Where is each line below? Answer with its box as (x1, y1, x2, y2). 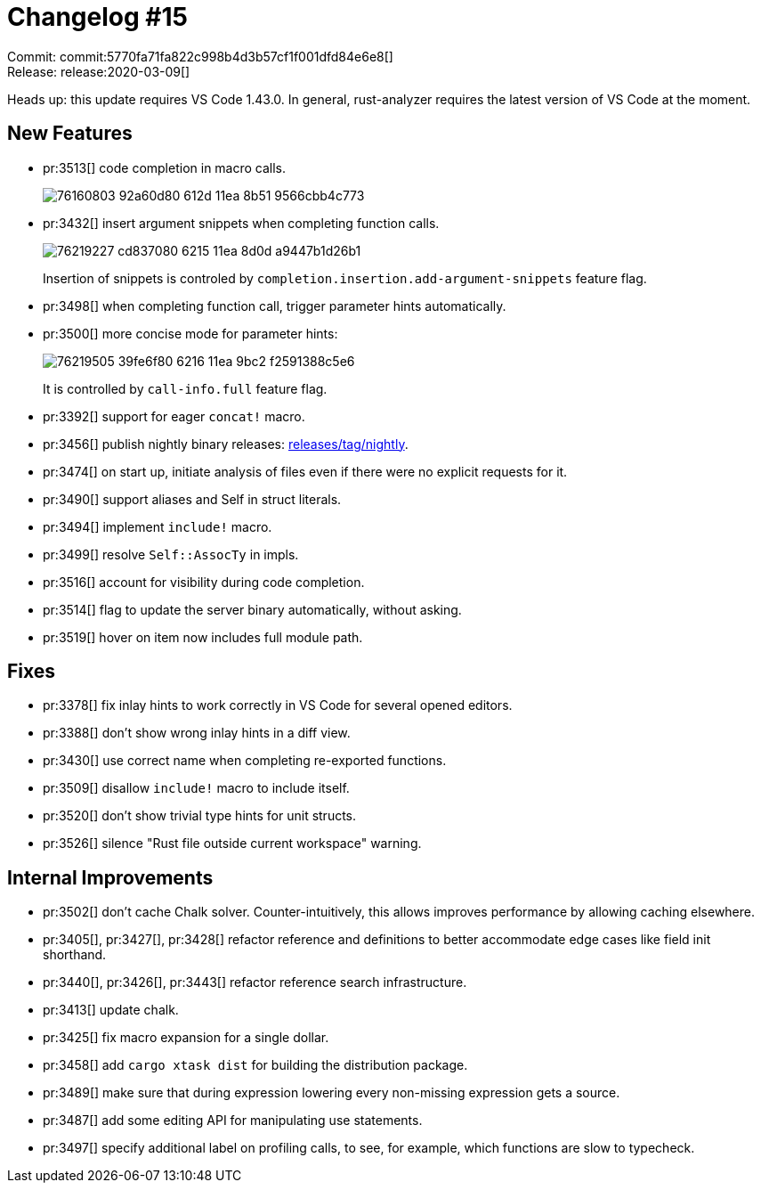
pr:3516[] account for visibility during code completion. (43, 574, 365, 590)
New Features (7, 122, 133, 145)
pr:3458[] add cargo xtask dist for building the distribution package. (43, 1057, 468, 1073)
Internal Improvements (7, 866, 214, 889)
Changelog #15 (7, 2, 188, 32)
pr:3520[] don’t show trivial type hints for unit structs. (43, 808, 357, 824)
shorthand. (43, 947, 107, 963)
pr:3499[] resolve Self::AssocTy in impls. (43, 546, 299, 562)
